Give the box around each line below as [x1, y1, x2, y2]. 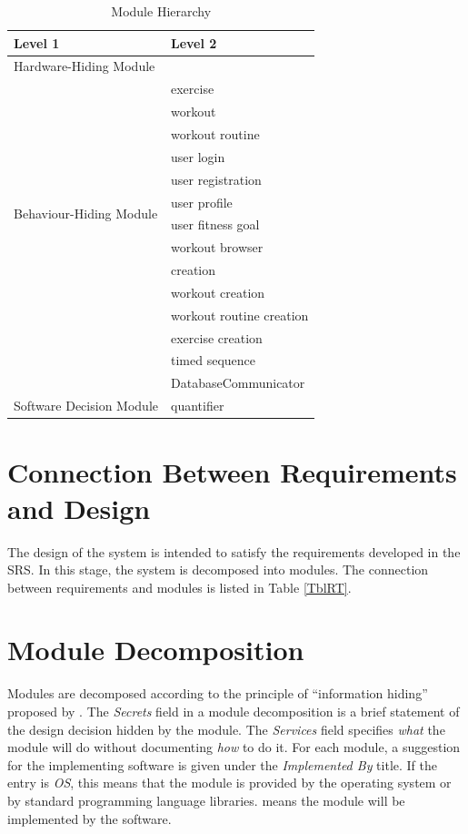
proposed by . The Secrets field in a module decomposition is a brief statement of [7, 702, 460, 720]
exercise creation [170, 328, 263, 347]
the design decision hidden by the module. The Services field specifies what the [7, 719, 445, 738]
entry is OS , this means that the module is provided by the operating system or [7, 773, 452, 792]
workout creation [170, 282, 265, 301]
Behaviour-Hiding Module [14, 203, 158, 222]
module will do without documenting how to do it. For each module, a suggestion [7, 737, 461, 757]
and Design [7, 489, 151, 526]
